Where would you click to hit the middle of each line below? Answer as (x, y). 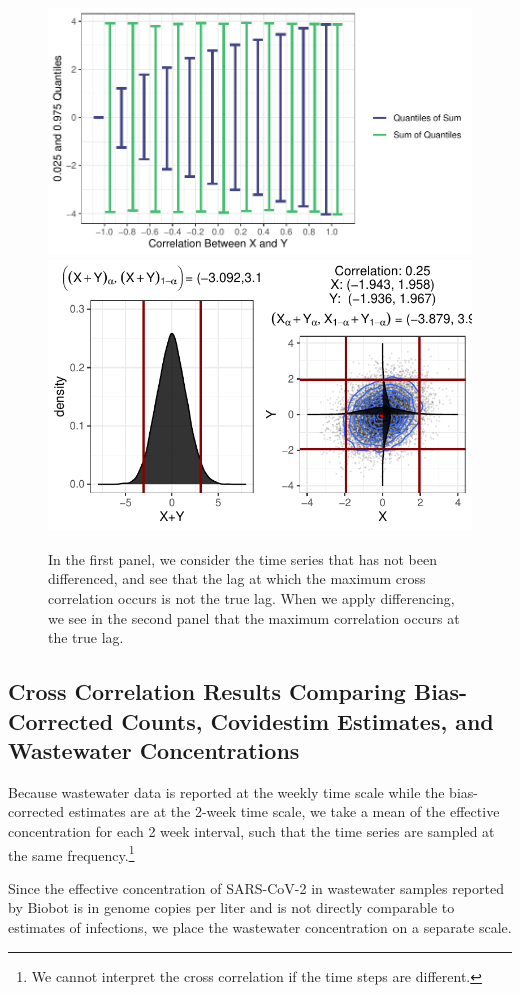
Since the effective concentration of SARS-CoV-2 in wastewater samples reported (256, 887)
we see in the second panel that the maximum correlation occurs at (254, 617)
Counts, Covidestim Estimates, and (307, 720)
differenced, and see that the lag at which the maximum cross (237, 578)
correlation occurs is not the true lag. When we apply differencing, (251, 598)
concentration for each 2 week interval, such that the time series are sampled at (251, 831)
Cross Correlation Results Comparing (207, 691)
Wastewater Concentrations (154, 750)
